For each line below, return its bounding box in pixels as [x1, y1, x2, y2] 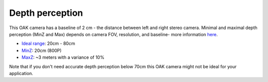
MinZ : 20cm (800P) [21, 47, 62, 53]
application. [9, 70, 33, 76]
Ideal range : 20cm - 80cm [21, 41, 75, 46]
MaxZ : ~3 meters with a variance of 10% [21, 54, 105, 60]
